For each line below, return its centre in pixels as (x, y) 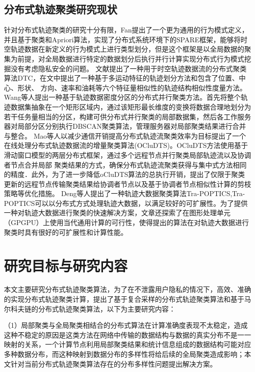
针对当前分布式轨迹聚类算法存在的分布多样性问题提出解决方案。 (114, 363)
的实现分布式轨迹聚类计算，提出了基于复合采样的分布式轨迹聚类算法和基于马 (127, 299)
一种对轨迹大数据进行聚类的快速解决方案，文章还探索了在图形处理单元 (117, 213)
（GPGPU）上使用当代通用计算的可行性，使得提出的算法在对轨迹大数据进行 (127, 222)
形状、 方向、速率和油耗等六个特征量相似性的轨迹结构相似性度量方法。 (132, 87)
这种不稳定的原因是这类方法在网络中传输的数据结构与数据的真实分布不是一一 (127, 334)
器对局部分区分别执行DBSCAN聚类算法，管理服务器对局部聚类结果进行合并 (125, 126)
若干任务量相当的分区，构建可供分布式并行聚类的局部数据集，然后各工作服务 (127, 116)
